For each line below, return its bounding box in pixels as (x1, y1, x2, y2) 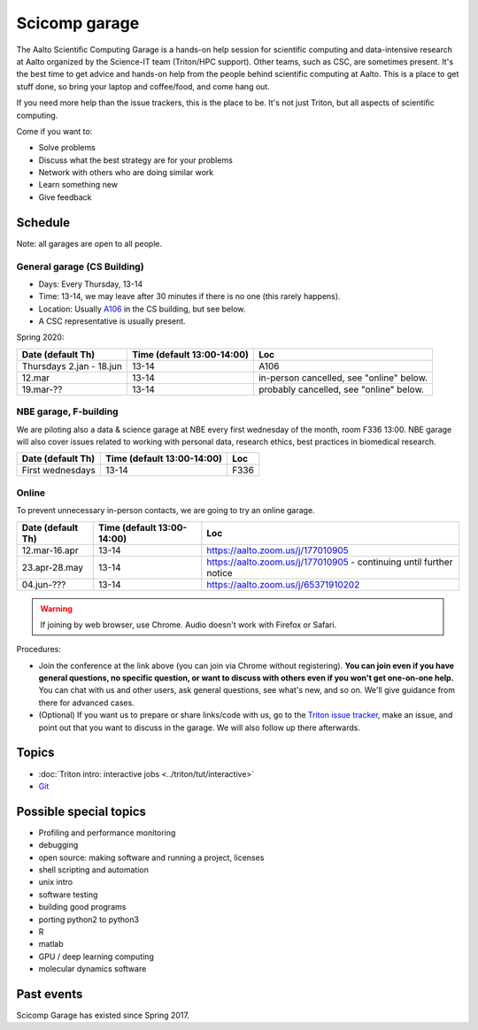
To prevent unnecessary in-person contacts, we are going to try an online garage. (16, 505, 315, 516)
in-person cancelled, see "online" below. (258, 372, 428, 384)
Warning (40, 603, 73, 614)
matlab (38, 939, 64, 949)
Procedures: (16, 644, 62, 655)
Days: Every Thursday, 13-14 (38, 279, 143, 289)
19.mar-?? (21, 383, 63, 396)
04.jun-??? (21, 578, 66, 590)
